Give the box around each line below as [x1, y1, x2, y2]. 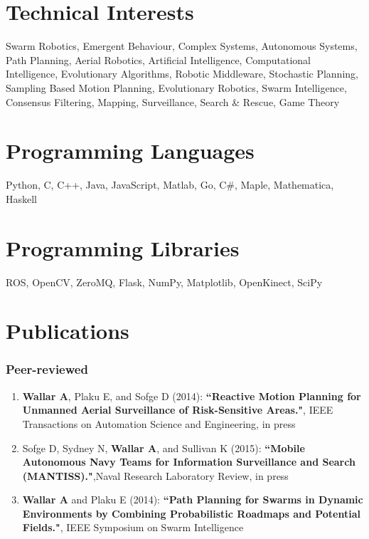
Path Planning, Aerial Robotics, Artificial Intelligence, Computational [6, 52, 311, 67]
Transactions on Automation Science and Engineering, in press [22, 416, 296, 431]
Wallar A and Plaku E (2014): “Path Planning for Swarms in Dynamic [22, 492, 363, 507]
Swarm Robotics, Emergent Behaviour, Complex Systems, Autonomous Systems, [6, 38, 358, 53]
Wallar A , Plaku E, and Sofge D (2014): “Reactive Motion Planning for [22, 388, 361, 403]
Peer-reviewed [6, 360, 88, 378]
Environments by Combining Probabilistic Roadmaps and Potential [22, 506, 360, 520]
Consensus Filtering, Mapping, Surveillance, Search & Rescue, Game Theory [6, 94, 340, 109]
